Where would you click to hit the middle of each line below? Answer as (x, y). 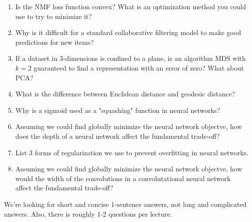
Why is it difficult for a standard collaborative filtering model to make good (128, 32)
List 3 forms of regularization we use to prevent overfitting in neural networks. (132, 152)
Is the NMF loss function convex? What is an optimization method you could (131, 6)
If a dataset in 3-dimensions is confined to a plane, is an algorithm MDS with (131, 58)
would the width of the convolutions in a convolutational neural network (123, 178)
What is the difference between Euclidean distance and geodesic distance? (125, 94)
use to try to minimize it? (54, 16)
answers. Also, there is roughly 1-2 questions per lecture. (88, 213)
